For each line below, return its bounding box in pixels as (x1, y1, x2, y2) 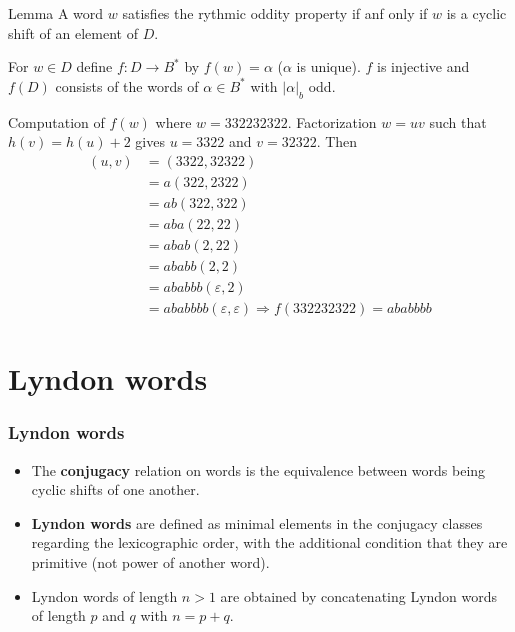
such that (429, 111, 487, 132)
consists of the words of (55, 75, 199, 96)
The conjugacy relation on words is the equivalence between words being (31, 459, 486, 480)
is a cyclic (446, 3, 507, 23)
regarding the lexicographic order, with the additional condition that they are (31, 532, 508, 553)
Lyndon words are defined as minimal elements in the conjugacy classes (31, 512, 483, 533)
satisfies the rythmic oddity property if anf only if (122, 3, 428, 23)
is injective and (377, 56, 470, 77)
